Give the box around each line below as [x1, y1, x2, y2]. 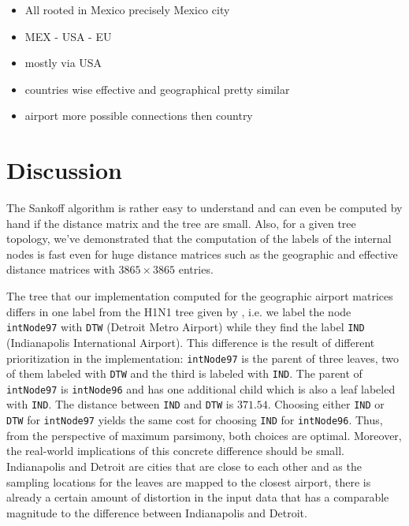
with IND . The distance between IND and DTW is [6, 396, 234, 412]
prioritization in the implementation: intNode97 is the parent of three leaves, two [6, 349, 399, 366]
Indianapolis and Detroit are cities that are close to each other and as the [6, 457, 362, 474]
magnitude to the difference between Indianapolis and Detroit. [6, 504, 307, 520]
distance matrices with [6, 261, 115, 278]
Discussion [6, 154, 122, 186]
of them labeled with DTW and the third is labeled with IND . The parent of [6, 365, 363, 382]
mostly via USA [24, 54, 102, 71]
